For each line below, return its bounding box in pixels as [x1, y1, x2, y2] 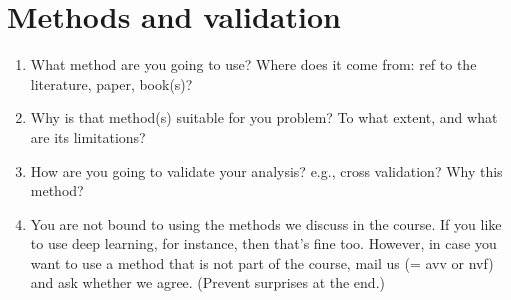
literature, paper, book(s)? [30, 73, 193, 94]
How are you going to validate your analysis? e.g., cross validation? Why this [30, 160, 503, 181]
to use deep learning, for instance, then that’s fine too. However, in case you [30, 233, 497, 254]
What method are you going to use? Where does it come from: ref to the [30, 54, 477, 75]
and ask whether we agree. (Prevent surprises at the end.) [30, 272, 385, 293]
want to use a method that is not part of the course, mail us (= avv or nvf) [30, 252, 494, 273]
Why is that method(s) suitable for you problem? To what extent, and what [30, 107, 498, 128]
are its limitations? [30, 126, 146, 147]
